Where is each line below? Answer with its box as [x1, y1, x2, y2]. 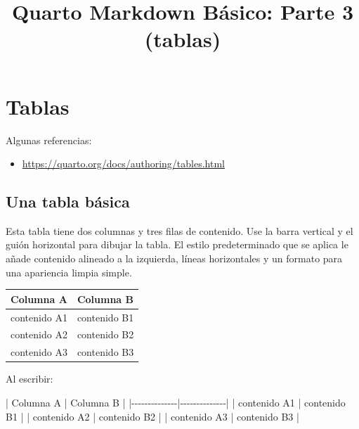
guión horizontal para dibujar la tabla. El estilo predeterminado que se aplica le [6, 237, 348, 252]
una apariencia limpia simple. [6, 264, 132, 279]
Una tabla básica [6, 191, 130, 212]
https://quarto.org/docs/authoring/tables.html [22, 156, 225, 171]
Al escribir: [6, 371, 53, 386]
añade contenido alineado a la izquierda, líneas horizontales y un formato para [6, 251, 343, 266]
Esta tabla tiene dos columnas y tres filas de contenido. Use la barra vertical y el [6, 223, 353, 238]
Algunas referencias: [6, 132, 92, 147]
